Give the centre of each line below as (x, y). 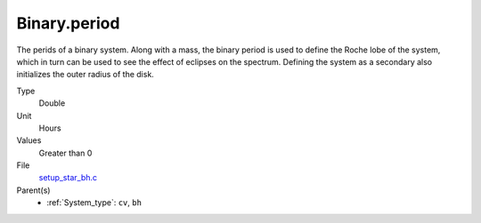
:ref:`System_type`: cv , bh (94, 203)
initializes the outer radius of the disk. (86, 75)
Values (29, 140)
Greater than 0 (65, 153)
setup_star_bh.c (68, 178)
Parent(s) (33, 190)
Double (52, 103)
